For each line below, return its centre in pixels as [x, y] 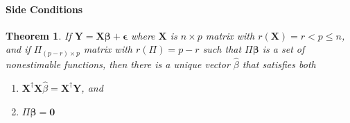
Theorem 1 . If [38, 35]
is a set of [283, 49]
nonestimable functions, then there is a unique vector [118, 64]
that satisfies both [279, 64]
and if [18, 49]
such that [222, 49]
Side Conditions [44, 9]
